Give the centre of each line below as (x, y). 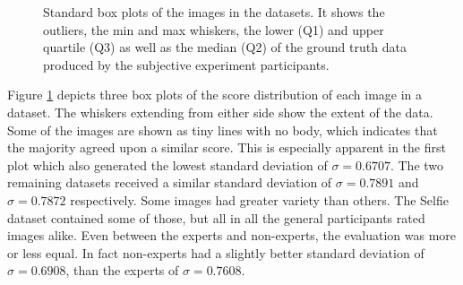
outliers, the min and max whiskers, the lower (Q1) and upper (214, 29)
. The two (417, 164)
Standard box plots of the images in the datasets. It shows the (214, 12)
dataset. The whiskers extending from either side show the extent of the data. (220, 112)
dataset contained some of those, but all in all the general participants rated (216, 217)
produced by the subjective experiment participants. (186, 64)
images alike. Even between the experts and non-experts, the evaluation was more (232, 235)
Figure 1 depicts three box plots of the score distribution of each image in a (215, 95)
